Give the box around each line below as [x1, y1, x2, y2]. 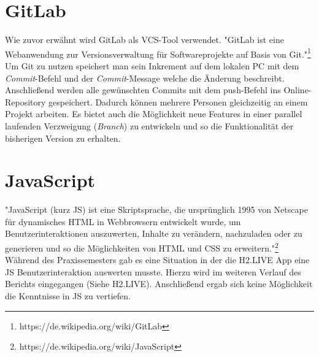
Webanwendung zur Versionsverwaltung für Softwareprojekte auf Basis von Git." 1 [5, 45, 311, 60]
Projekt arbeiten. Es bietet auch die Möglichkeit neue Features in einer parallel [5, 107, 302, 120]
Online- [283, 83, 312, 96]
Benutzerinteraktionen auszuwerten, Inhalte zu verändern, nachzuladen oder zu [5, 227, 302, 240]
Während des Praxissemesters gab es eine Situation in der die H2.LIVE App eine [5, 253, 310, 266]
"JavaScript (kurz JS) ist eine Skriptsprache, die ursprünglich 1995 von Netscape [5, 203, 308, 216]
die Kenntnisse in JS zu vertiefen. [5, 290, 131, 302]
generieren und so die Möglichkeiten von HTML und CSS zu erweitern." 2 [5, 240, 279, 254]
